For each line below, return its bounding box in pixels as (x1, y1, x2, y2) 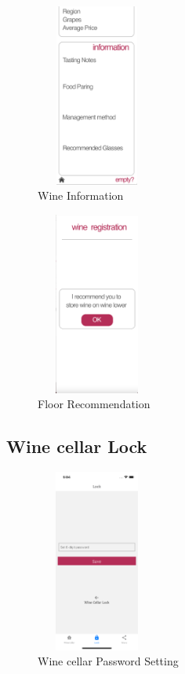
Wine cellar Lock (6, 434, 147, 459)
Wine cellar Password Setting (38, 653, 179, 669)
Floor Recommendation (38, 396, 151, 412)
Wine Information (38, 187, 124, 204)
